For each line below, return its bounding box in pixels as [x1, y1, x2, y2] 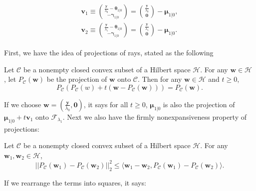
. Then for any [138, 74, 182, 84]
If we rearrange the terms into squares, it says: [4, 177, 146, 188]
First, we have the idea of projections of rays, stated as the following [4, 47, 214, 58]
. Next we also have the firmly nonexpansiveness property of [62, 111, 247, 122]
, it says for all [83, 99, 128, 109]
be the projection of [46, 74, 107, 84]
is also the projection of [163, 99, 235, 109]
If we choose [4, 99, 41, 109]
